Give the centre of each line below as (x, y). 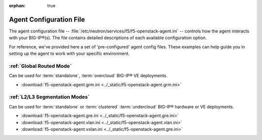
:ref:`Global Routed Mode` (41, 66)
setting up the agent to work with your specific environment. (69, 54)
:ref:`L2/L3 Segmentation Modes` (49, 97)
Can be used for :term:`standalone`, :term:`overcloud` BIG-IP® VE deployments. (88, 76)
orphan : (17, 6)
